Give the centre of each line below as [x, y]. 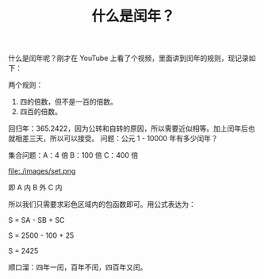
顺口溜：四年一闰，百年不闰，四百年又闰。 [78, 267]
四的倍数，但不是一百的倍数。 [68, 102]
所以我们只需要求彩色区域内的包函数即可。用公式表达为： [102, 204]
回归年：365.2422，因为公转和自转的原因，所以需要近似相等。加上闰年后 [128, 128]
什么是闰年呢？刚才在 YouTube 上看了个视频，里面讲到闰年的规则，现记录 [129, 58]
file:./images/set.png [42, 171]
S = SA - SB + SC [36, 220]
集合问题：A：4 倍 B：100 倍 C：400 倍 [73, 155]
